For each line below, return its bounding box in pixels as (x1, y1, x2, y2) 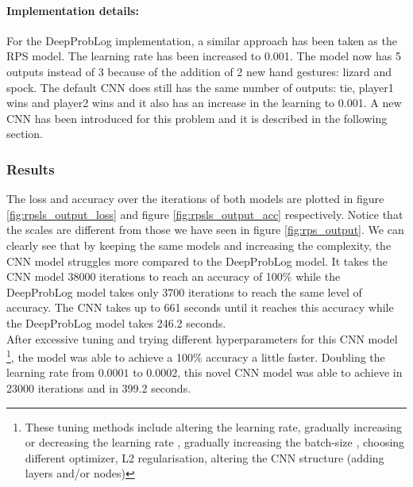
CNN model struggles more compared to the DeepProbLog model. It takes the (6, 252, 388, 269)
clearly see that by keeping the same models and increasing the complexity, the (6, 236, 392, 253)
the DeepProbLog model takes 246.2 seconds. (6, 314, 226, 331)
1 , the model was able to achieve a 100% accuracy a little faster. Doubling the (6, 347, 385, 365)
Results (6, 159, 55, 178)
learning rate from (6, 364, 95, 381)
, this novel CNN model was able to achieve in (177, 364, 403, 381)
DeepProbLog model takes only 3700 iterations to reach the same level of (6, 283, 362, 300)
